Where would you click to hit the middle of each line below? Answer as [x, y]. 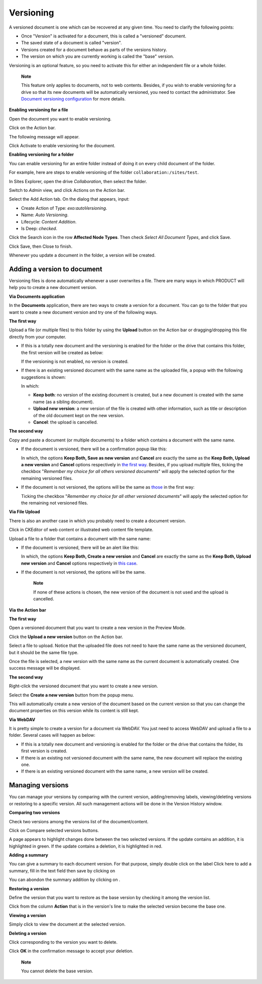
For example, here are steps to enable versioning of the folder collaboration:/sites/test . [104, 172]
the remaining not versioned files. [55, 503]
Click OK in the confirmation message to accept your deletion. [71, 951]
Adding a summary [29, 855]
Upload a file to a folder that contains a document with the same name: [80, 539]
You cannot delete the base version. [57, 971]
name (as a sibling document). [64, 402]
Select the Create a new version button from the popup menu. [72, 695]
